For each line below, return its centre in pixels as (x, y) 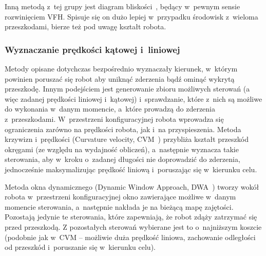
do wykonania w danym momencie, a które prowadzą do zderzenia (110, 109)
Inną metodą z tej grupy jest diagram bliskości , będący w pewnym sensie (122, 6)
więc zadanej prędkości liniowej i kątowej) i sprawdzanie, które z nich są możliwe (134, 98)
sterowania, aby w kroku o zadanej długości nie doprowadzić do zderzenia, (122, 159)
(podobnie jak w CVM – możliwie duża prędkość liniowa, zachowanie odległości (130, 237)
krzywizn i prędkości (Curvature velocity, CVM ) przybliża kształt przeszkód (127, 139)
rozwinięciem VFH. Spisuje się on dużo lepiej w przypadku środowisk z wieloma (131, 16)
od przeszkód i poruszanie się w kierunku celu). (80, 247)
